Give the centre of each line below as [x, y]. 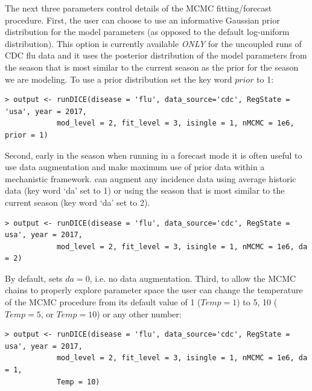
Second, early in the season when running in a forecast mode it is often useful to [154, 155]
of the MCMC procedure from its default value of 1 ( [103, 302]
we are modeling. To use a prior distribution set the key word [119, 79]
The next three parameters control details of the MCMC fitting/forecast [138, 8]
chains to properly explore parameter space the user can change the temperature [154, 290]
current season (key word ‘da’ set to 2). [78, 202]
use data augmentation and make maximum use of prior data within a [135, 167]
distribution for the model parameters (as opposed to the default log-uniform [147, 32]
